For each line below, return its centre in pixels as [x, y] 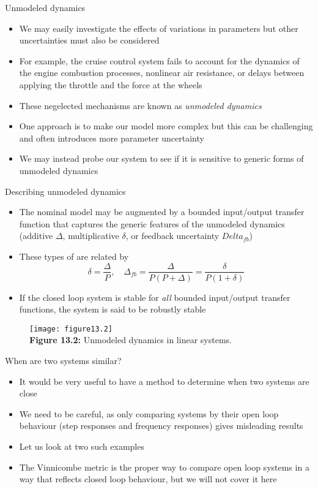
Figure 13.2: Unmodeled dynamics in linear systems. [131, 340]
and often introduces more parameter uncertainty [112, 138]
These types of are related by [74, 256]
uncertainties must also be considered [89, 40]
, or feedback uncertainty [172, 236]
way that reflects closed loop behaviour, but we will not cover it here [148, 479]
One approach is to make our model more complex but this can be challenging [166, 126]
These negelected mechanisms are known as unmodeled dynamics [140, 105]
